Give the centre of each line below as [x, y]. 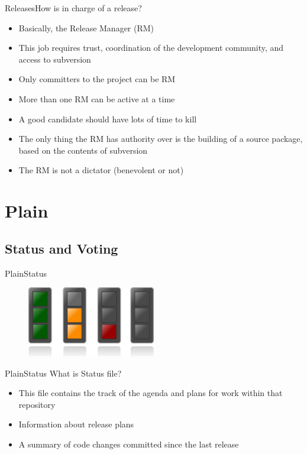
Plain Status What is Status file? [63, 373]
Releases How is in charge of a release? [73, 8]
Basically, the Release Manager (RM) [86, 27]
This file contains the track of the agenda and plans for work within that [151, 393]
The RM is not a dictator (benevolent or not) [101, 170]
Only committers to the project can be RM [97, 79]
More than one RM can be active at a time [97, 98]
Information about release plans [76, 424]
